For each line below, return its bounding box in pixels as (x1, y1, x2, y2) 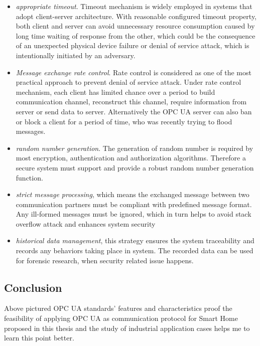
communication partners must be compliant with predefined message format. (16, 199, 252, 209)
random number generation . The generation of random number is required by (16, 142, 253, 153)
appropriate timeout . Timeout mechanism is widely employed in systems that (16, 1, 252, 11)
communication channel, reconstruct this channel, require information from (16, 96, 247, 107)
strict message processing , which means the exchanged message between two (16, 189, 249, 200)
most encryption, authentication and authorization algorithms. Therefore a (16, 152, 246, 163)
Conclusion (4, 279, 62, 295)
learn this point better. (4, 332, 74, 343)
